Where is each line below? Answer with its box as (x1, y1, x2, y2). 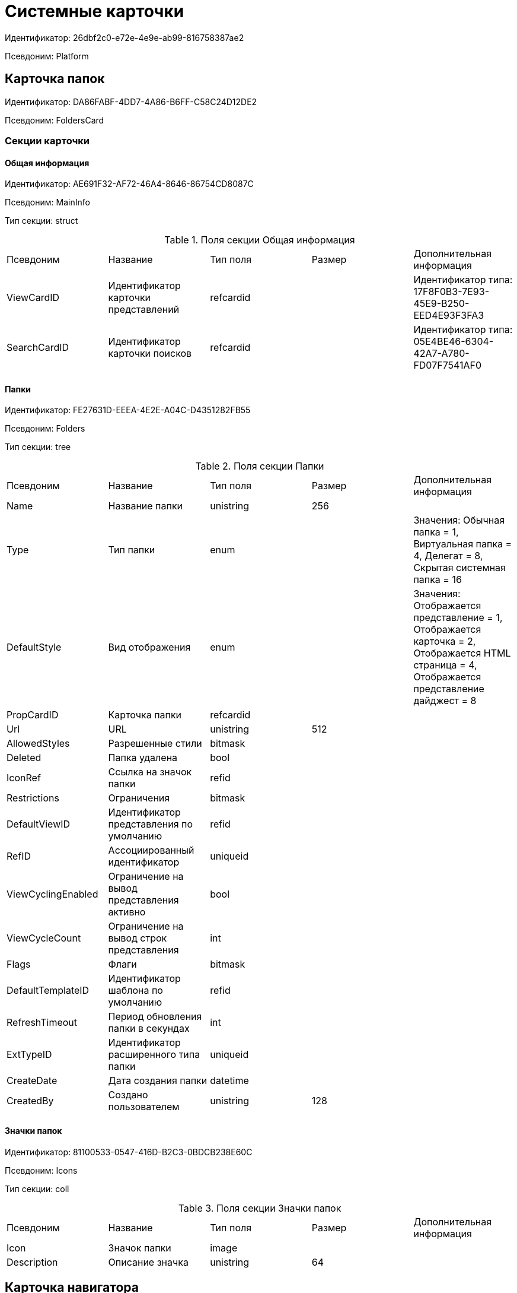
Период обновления (108, 1010, 202, 1023)
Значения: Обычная (413, 514, 505, 527)
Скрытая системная (413, 562, 506, 574)
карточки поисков (108, 347, 192, 360)
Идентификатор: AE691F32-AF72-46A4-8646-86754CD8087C (5, 179, 254, 189)
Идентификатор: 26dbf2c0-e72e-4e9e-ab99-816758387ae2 (5, 32, 244, 43)
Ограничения (108, 792, 170, 804)
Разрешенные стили (108, 737, 202, 750)
